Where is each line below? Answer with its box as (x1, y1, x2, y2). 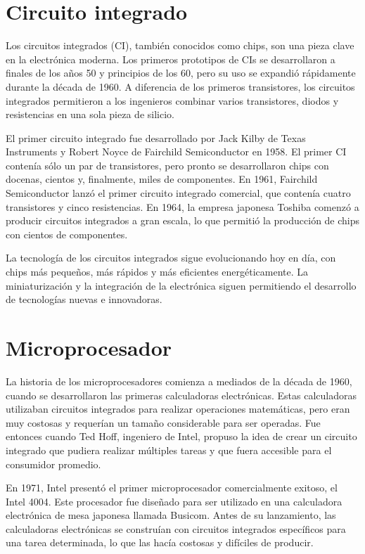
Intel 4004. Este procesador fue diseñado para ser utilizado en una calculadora (6, 494, 342, 508)
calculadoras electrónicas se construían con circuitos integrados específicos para (6, 521, 346, 536)
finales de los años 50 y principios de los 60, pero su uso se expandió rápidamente (6, 65, 356, 80)
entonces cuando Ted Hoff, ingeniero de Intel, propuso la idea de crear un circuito (6, 429, 357, 444)
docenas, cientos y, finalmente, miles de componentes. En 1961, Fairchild (6, 172, 318, 186)
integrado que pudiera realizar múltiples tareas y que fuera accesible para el (6, 442, 332, 457)
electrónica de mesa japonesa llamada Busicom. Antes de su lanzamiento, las (6, 508, 336, 522)
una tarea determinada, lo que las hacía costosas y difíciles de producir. (6, 535, 314, 550)
